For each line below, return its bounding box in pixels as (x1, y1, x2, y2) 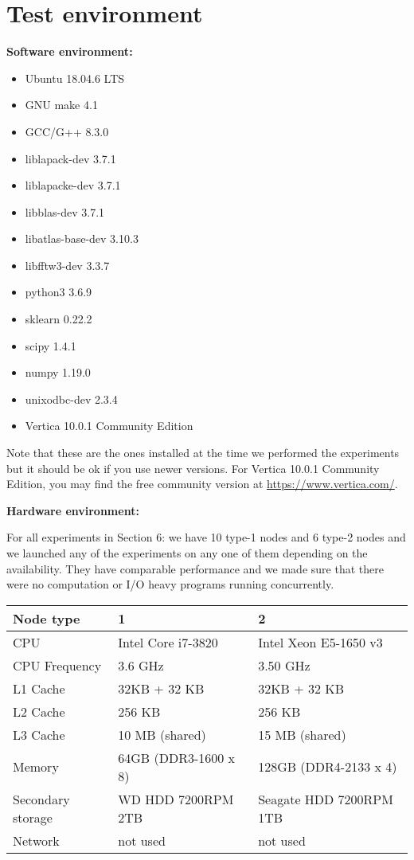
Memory (13, 757, 59, 776)
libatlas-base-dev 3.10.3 (25, 230, 139, 247)
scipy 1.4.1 (25, 337, 76, 354)
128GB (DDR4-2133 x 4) (258, 757, 397, 776)
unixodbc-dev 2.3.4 (25, 390, 118, 407)
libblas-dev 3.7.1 (25, 203, 105, 220)
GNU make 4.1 (25, 96, 98, 113)
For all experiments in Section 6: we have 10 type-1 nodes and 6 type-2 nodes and (6, 529, 406, 545)
